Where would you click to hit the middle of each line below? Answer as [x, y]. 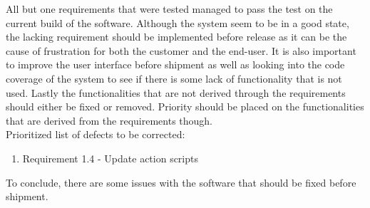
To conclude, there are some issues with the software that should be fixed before [181, 182]
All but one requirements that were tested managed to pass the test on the [169, 9]
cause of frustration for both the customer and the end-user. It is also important [181, 50]
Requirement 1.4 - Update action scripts [110, 158]
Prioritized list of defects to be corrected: [96, 134]
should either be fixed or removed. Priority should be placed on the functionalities [185, 106]
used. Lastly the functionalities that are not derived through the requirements [176, 92]
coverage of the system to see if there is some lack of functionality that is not [174, 78]
